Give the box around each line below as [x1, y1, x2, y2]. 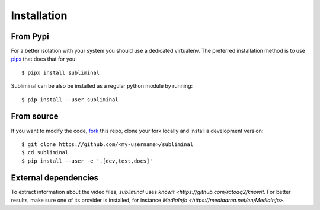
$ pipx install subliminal [21, 69, 100, 76]
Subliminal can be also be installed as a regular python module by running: [11, 82, 193, 90]
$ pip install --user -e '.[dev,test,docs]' [21, 157, 153, 164]
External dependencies [11, 173, 99, 183]
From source [11, 112, 59, 122]
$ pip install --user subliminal [21, 96, 119, 103]
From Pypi [11, 31, 50, 42]
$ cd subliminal [21, 149, 69, 156]
